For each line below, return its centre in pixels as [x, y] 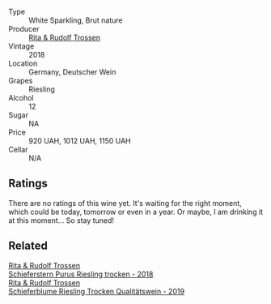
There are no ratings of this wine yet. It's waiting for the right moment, [125, 203]
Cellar [18, 150]
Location [23, 63]
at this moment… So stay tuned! [61, 220]
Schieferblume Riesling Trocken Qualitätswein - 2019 [96, 291]
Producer [24, 29]
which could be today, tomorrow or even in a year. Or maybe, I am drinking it [136, 212]
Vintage [21, 46]
